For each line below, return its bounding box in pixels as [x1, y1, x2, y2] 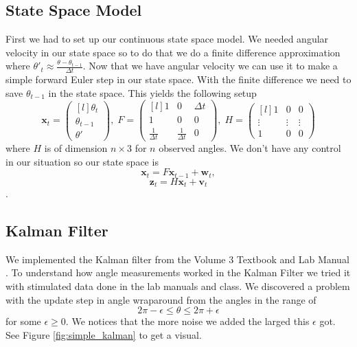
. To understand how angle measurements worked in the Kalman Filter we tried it [5, 265, 351, 280]
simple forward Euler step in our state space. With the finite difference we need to [5, 72, 352, 87]
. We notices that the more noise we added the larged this [65, 314, 310, 328]
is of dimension [44, 140, 108, 155]
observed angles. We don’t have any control [159, 140, 341, 155]
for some [5, 314, 41, 328]
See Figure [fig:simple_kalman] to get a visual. [5, 327, 202, 342]
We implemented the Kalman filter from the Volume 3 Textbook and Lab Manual [5, 251, 349, 266]
